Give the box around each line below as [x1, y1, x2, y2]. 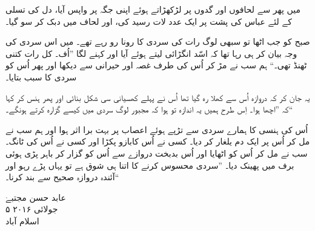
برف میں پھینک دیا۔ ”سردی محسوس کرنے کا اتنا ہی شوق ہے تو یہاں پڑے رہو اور [5, 158, 294, 171]
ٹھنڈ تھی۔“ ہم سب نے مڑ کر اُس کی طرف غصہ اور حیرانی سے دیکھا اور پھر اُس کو [5, 59, 307, 71]
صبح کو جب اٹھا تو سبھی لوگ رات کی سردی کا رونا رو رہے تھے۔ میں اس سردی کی [5, 35, 310, 48]
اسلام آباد [5, 214, 39, 227]
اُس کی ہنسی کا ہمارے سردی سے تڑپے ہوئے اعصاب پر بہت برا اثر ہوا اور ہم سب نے [5, 123, 308, 135]
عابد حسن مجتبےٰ [5, 190, 66, 203]
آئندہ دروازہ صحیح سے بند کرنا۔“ [5, 171, 119, 183]
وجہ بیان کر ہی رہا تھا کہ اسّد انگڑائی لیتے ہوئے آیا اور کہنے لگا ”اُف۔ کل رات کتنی [5, 47, 297, 59]
